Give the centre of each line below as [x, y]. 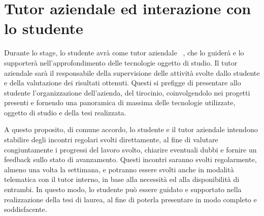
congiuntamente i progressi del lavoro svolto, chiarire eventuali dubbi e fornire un [130, 149]
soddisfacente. [26, 209]
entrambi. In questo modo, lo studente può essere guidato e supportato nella [123, 189]
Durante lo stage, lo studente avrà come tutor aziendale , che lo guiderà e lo [124, 53]
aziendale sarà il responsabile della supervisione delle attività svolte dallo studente [132, 72]
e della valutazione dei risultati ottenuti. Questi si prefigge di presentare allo [123, 83]
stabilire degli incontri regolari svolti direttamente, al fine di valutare [111, 140]
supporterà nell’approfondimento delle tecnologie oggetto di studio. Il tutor [121, 62]
